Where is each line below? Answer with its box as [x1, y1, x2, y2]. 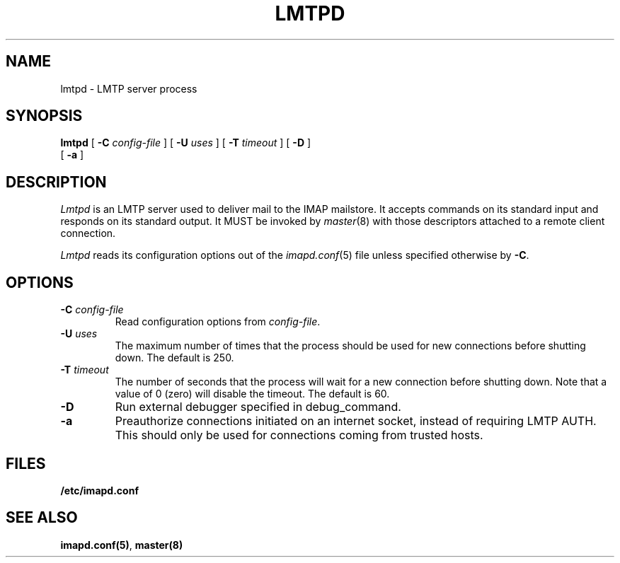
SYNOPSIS [6, 107, 83, 125]
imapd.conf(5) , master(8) [60, 538, 183, 551]
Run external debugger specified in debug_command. [115, 400, 401, 414]
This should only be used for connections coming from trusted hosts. [115, 428, 483, 443]
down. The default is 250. [115, 352, 234, 364]
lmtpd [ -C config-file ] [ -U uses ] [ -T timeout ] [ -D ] [60, 137, 311, 149]
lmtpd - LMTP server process [60, 82, 197, 95]
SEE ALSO [6, 509, 78, 527]
